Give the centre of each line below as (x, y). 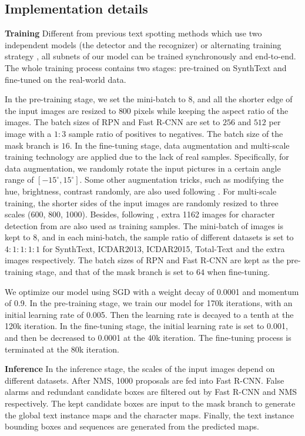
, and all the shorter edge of (242, 99)
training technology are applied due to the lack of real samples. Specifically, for (147, 157)
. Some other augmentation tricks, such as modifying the (182, 180)
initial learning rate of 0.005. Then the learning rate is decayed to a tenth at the (149, 314)
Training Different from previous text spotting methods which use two (133, 33)
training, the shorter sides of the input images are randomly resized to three (142, 202)
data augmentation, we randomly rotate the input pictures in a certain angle (143, 168)
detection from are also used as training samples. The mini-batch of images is (144, 225)
